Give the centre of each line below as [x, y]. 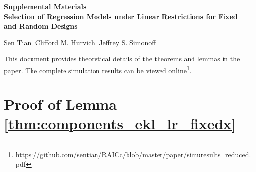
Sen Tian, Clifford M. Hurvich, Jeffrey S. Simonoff [80, 42]
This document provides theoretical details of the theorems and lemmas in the [122, 59]
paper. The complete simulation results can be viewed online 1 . [98, 69]
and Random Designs [41, 26]
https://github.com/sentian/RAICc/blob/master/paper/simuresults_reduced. [133, 154]
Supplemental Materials [45, 6]
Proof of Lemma [61, 104]
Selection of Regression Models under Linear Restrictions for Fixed [121, 16]
